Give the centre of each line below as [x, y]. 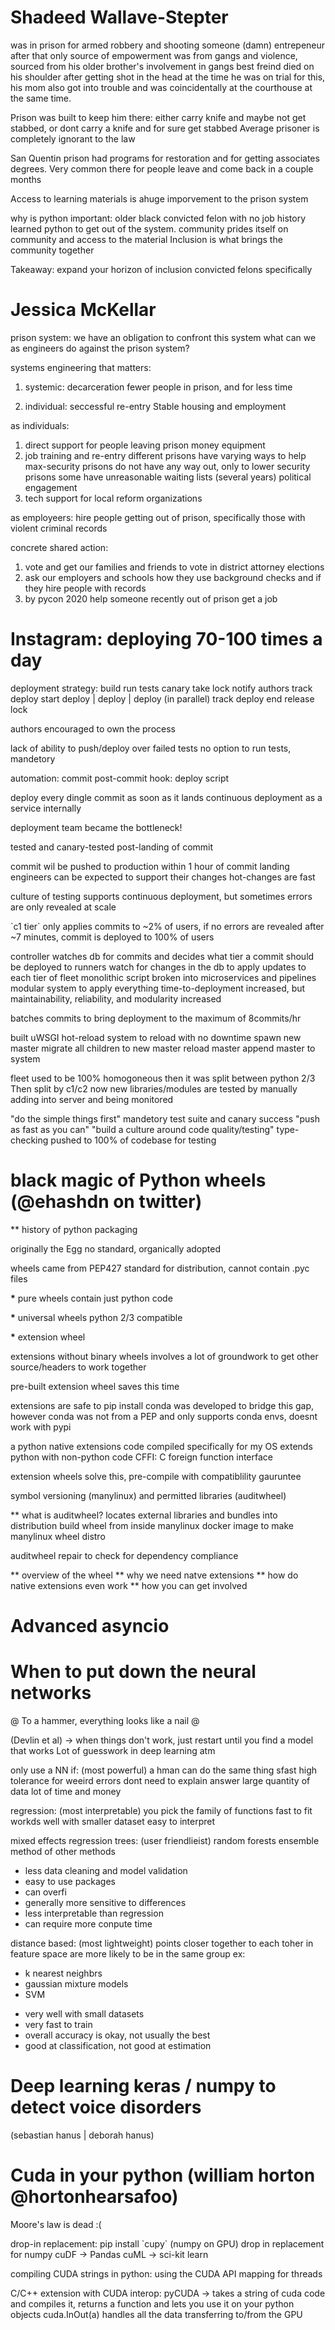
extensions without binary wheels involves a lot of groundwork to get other [164, 1356]
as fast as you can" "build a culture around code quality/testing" [142, 1129]
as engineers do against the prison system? [100, 348]
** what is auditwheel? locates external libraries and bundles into [144, 1515]
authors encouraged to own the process [93, 728]
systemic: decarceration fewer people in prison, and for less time [158, 387]
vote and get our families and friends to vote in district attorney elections [174, 567]
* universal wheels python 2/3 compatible [96, 1317]
